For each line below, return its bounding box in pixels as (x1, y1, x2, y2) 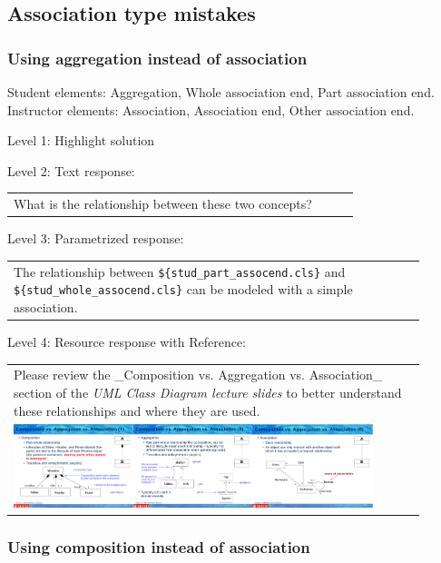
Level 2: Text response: (7, 161, 135, 180)
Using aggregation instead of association (7, 46, 308, 69)
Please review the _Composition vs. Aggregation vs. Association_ (14, 365, 383, 384)
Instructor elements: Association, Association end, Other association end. (7, 100, 415, 119)
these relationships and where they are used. (14, 400, 260, 420)
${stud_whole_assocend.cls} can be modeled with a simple (14, 280, 353, 299)
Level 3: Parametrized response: (7, 229, 184, 248)
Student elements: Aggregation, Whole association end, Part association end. (7, 83, 435, 101)
